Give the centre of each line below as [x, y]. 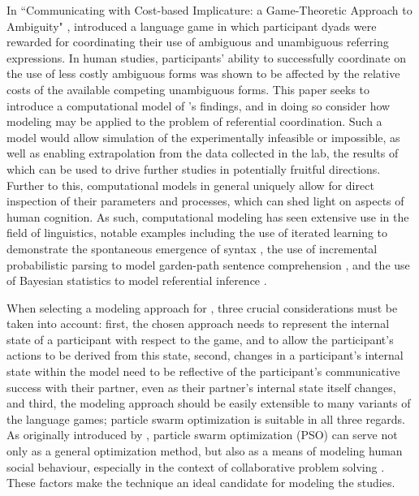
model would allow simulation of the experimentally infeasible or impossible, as [203, 137]
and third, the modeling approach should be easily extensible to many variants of [209, 403]
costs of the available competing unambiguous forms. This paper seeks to [188, 89]
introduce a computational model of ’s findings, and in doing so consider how [199, 105]
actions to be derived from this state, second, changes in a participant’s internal [205, 355]
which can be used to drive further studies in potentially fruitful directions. [194, 168]
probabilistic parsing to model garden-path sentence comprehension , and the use [208, 264]
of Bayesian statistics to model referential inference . [137, 280]
